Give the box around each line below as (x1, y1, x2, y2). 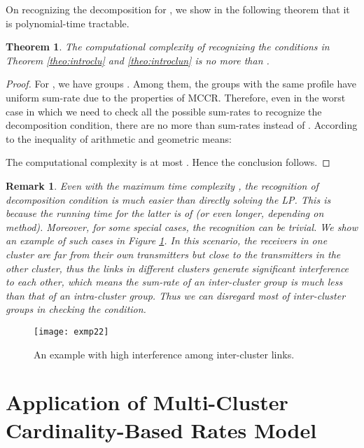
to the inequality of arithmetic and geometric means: (6, 131, 232, 146)
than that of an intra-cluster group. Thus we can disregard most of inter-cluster (6, 288, 346, 302)
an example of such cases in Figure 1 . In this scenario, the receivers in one (6, 233, 328, 248)
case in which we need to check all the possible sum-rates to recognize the (6, 104, 322, 118)
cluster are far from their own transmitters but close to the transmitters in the (6, 246, 341, 261)
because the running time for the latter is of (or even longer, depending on (6, 206, 324, 220)
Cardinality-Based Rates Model (6, 415, 317, 444)
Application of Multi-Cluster (6, 388, 288, 416)
